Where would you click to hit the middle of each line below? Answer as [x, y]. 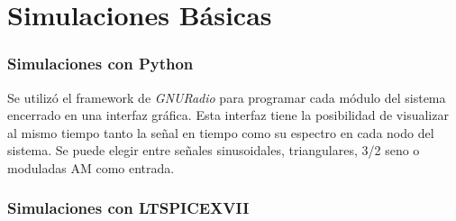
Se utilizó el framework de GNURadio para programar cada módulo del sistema [227, 97]
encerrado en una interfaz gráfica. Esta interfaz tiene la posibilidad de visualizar [228, 115]
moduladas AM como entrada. [91, 167]
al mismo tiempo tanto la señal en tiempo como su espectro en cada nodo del [221, 132]
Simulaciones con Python [100, 64]
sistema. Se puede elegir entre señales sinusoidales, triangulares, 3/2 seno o [214, 150]
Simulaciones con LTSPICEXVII [128, 208]
